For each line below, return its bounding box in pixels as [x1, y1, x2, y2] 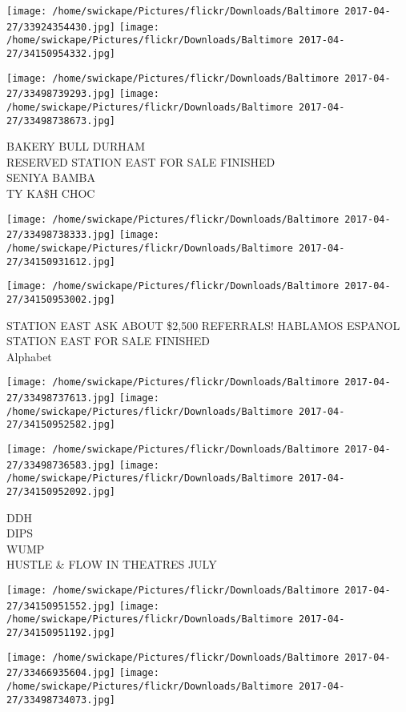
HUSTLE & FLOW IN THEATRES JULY [6, 556, 217, 573]
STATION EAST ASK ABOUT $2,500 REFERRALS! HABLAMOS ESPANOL [6, 316, 400, 333]
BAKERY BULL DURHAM [6, 138, 146, 155]
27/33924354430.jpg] [6, 21, 116, 33]
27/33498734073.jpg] [6, 694, 116, 706]
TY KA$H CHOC [6, 185, 95, 202]
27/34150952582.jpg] [6, 419, 116, 431]
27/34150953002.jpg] [6, 293, 116, 305]
